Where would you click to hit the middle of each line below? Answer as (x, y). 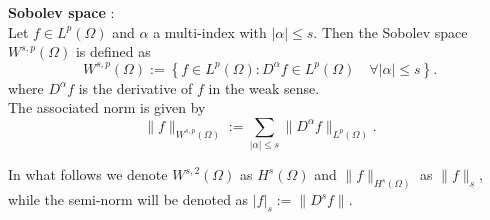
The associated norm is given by (107, 107)
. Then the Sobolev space (390, 31)
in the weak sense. (264, 87)
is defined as (113, 51)
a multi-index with (210, 31)
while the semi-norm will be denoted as (128, 199)
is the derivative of (135, 87)
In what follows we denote (88, 174)
